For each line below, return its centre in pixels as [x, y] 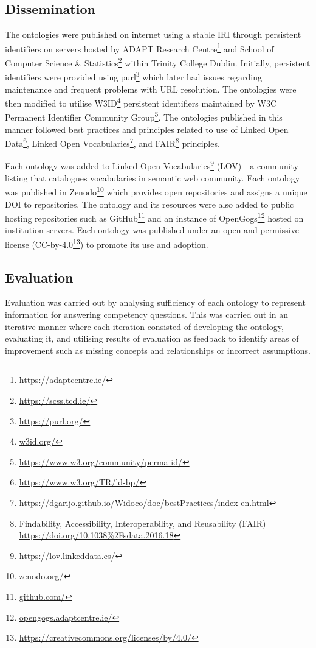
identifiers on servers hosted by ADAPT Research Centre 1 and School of [139, 48]
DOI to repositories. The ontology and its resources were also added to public [149, 204]
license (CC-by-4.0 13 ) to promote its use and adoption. [107, 243]
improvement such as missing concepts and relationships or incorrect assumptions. [158, 350]
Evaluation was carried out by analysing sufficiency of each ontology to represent [155, 302]
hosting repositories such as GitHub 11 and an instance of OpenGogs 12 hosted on [154, 217]
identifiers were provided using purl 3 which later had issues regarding [134, 76]
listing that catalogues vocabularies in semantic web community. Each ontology [153, 178]
